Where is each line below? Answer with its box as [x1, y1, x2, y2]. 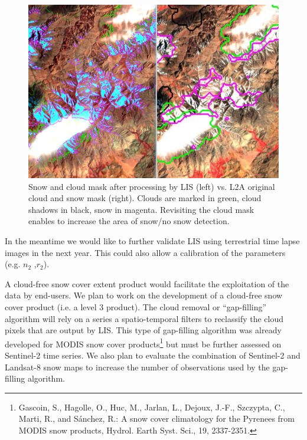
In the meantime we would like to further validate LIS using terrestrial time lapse [5, 234, 300, 247]
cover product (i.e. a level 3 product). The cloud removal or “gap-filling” [5, 300, 267, 313]
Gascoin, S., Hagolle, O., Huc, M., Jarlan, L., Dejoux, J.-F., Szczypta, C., [18, 400, 285, 413]
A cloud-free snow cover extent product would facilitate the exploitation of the [5, 277, 289, 290]
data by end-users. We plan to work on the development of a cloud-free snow [5, 289, 283, 301]
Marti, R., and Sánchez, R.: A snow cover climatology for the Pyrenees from [18, 412, 295, 425]
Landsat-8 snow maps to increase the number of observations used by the [5, 360, 270, 373]
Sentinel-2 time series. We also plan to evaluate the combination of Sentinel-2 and [5, 349, 301, 361]
